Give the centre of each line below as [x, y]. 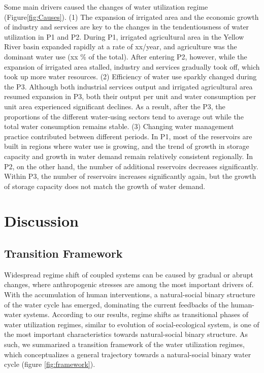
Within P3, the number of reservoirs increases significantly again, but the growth [130, 176]
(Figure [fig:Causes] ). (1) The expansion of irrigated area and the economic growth [131, 17]
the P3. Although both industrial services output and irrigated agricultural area [128, 86]
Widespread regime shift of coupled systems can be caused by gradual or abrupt [129, 274]
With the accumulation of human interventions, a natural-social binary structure [130, 294]
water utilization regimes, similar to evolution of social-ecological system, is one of [132, 324]
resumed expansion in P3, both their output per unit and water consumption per [130, 96]
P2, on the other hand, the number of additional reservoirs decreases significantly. [131, 166]
